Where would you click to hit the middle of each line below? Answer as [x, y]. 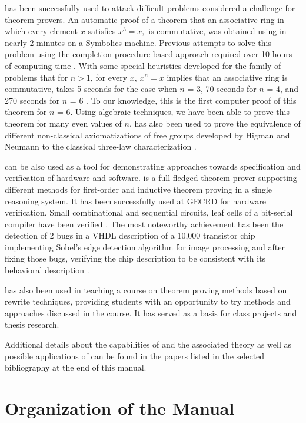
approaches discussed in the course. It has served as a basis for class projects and [151, 313]
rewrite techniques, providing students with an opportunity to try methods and [148, 301]
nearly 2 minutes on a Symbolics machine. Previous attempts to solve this [138, 42]
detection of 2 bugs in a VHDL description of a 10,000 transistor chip [130, 235]
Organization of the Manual [120, 408]
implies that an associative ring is [227, 77]
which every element [41, 31]
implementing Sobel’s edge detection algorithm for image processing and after [145, 247]
